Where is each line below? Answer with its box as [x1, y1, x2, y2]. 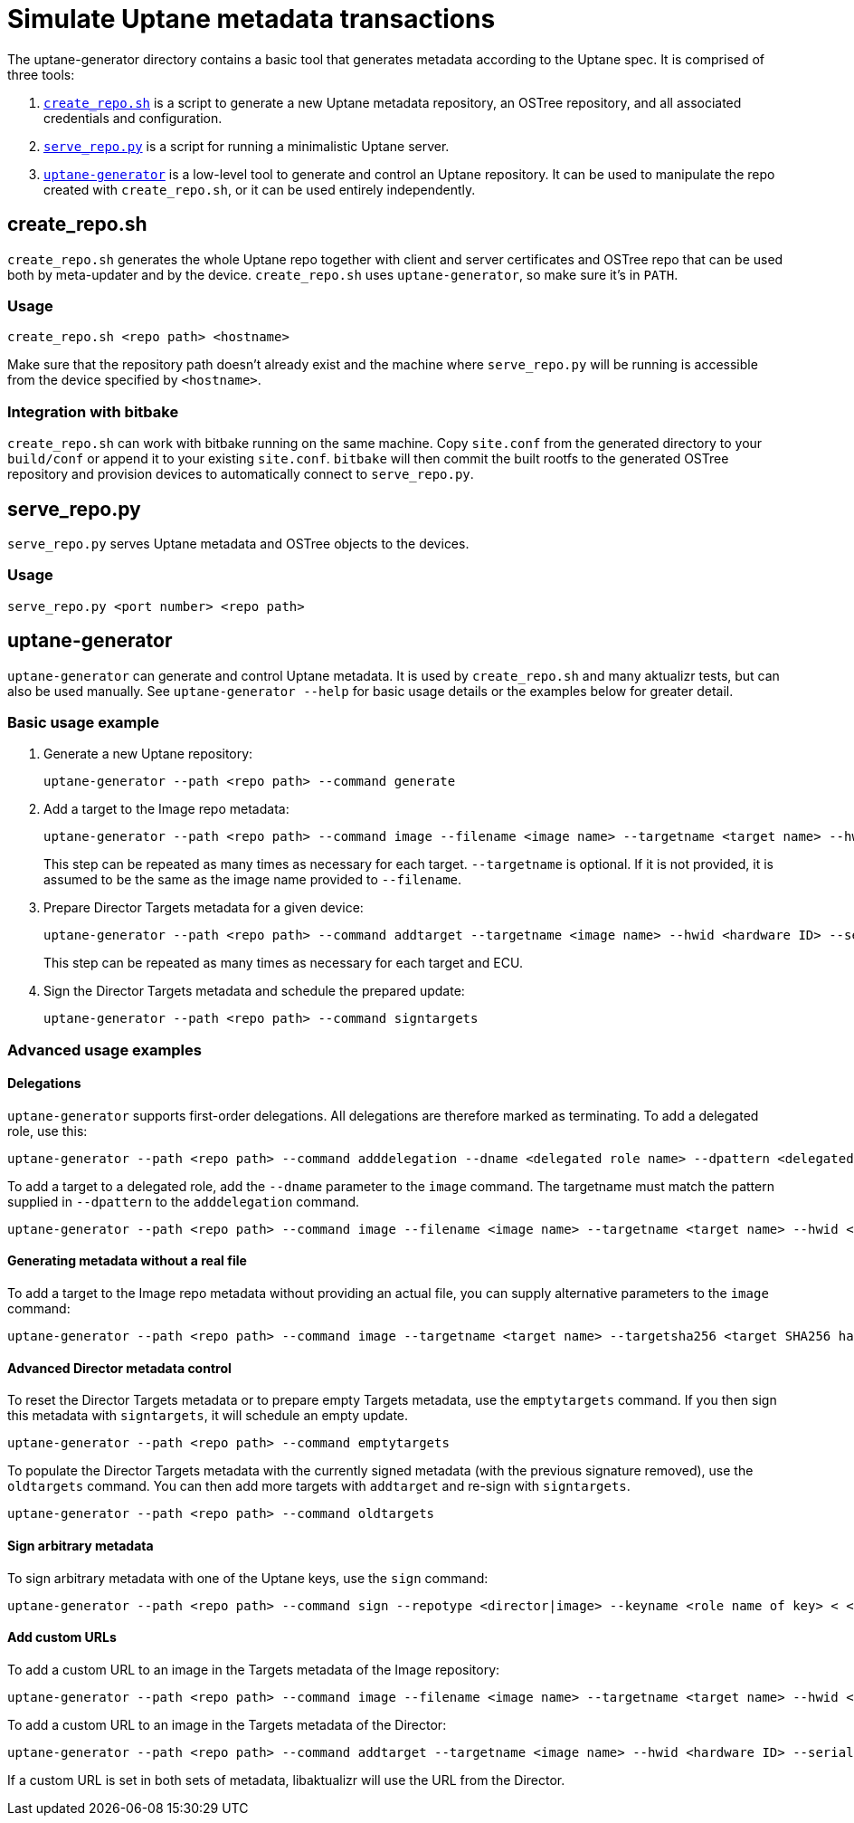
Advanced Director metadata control [7, 1360, 232, 1376]
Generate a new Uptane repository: [43, 746, 253, 762]
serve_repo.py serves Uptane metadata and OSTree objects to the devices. [7, 535, 470, 551]
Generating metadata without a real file [7, 1253, 247, 1269]
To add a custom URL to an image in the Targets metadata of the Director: [7, 1716, 447, 1732]
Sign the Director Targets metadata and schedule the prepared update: [43, 983, 465, 999]
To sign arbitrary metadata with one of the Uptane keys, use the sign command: [7, 1570, 489, 1586]
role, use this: [7, 1122, 88, 1139]
